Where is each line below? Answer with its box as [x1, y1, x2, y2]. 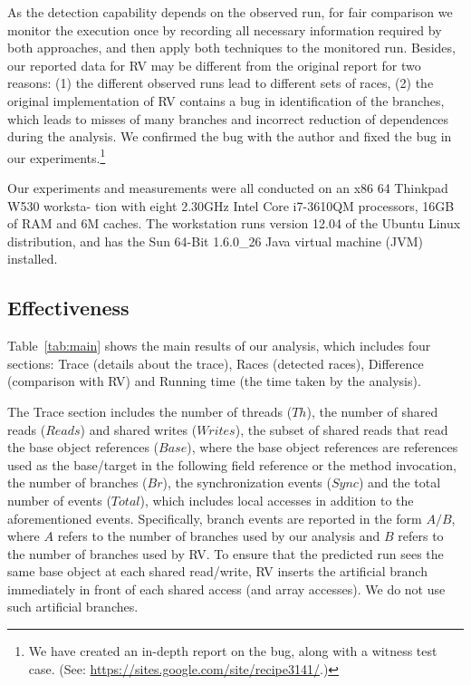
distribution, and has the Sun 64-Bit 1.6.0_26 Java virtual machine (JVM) [7, 231, 423, 250]
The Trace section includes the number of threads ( [7, 401, 293, 420]
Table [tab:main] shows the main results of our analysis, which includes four [7, 336, 431, 355]
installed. [7, 249, 58, 268]
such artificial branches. [7, 597, 139, 616]
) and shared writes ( [80, 420, 197, 439]
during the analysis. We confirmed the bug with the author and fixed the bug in [7, 127, 452, 146]
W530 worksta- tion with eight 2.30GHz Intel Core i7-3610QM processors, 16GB [7, 196, 455, 215]
